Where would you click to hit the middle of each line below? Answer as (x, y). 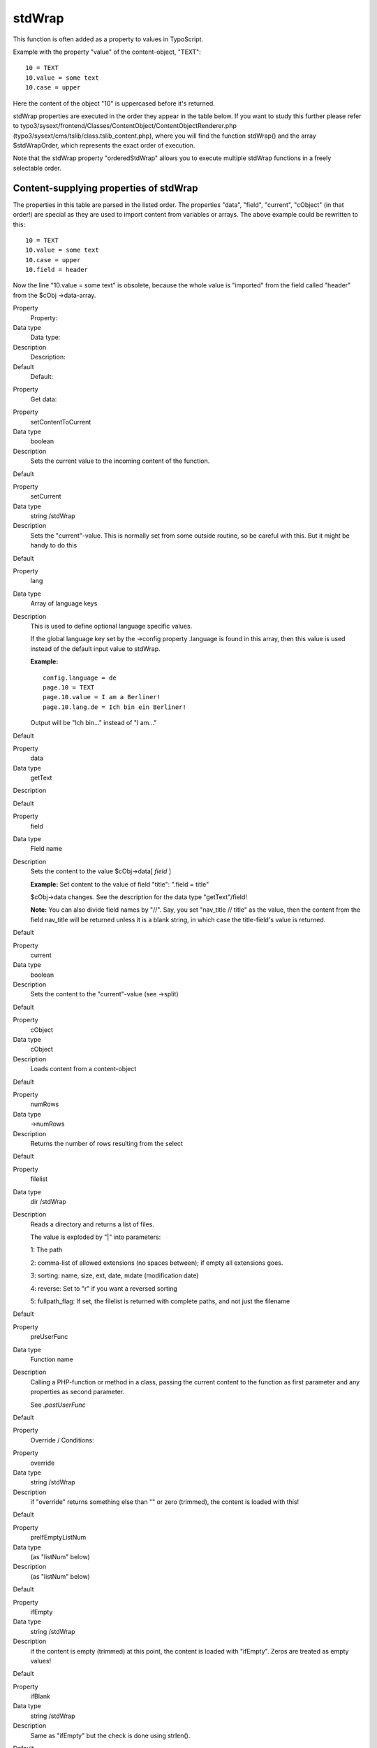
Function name (52, 1359)
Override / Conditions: (62, 1440)
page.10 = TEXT (69, 687)
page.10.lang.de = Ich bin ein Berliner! (114, 707)
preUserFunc (49, 1337)
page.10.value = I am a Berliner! (102, 697)
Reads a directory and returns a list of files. (93, 1224)
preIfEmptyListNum (58, 1538)
